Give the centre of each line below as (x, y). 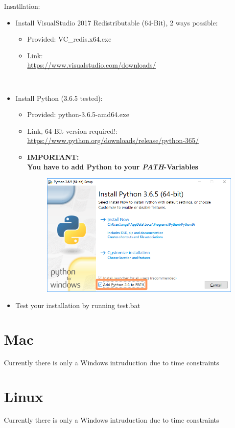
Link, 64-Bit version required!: (72, 131)
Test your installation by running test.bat (78, 305)
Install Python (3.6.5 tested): (59, 98)
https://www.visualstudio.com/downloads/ (92, 65)
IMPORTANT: (53, 156)
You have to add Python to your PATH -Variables (113, 166)
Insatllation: (22, 6)
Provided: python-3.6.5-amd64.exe (78, 114)
